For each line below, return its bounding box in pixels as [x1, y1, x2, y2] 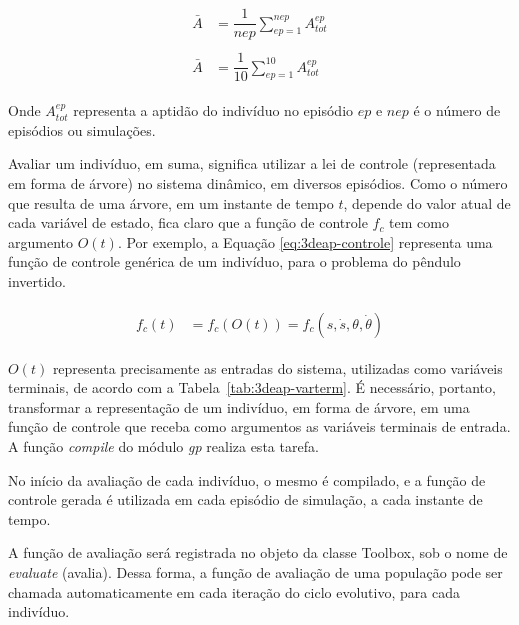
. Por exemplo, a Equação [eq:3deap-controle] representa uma [117, 231, 493, 252]
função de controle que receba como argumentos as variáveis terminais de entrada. [8, 416, 511, 437]
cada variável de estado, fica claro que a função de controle [8, 212, 368, 233]
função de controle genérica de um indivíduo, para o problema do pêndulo [8, 251, 461, 272]
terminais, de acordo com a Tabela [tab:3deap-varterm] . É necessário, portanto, [8, 377, 496, 398]
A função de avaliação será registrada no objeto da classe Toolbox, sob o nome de [8, 542, 508, 563]
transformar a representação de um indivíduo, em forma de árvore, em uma [8, 396, 470, 417]
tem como [389, 212, 449, 233]
